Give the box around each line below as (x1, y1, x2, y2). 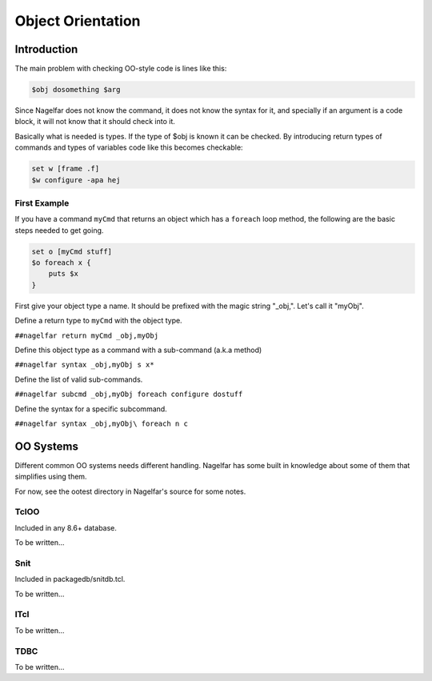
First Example (14, 197, 70, 208)
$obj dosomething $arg (31, 85, 121, 94)
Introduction (14, 42, 78, 56)
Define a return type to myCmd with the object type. (14, 316, 183, 326)
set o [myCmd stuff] (31, 246, 112, 256)
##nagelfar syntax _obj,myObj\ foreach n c (14, 419, 188, 428)
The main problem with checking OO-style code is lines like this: (14, 64, 227, 74)
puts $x (48, 269, 79, 278)
